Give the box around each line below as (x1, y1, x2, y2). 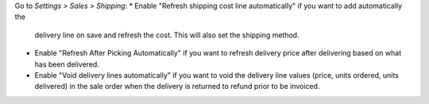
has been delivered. (34, 60, 99, 69)
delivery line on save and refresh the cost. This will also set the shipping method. (34, 30, 300, 40)
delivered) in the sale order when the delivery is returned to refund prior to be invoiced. (34, 82, 320, 91)
